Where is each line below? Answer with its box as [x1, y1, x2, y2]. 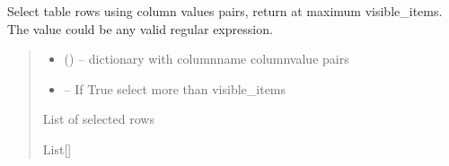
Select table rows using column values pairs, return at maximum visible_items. [7, 2, 443, 20]
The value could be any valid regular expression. [7, 19, 273, 38]
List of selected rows [42, 109, 154, 128]
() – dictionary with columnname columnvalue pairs [64, 49, 349, 68]
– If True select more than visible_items [64, 79, 286, 98]
